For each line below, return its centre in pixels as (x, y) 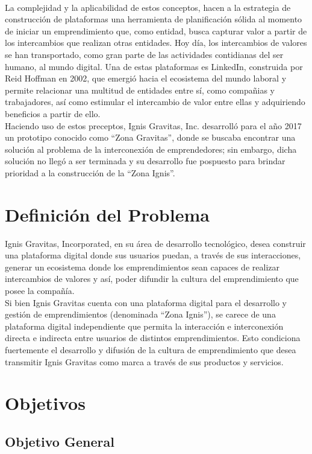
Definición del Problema (107, 214)
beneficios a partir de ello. (53, 113)
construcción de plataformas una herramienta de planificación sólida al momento (154, 19)
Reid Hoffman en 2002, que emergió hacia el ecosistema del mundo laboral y (146, 78)
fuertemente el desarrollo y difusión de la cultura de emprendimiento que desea (151, 349)
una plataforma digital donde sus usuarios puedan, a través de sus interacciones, (153, 255)
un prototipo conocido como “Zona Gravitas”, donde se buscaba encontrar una (150, 137)
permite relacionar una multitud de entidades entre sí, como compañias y (140, 90)
